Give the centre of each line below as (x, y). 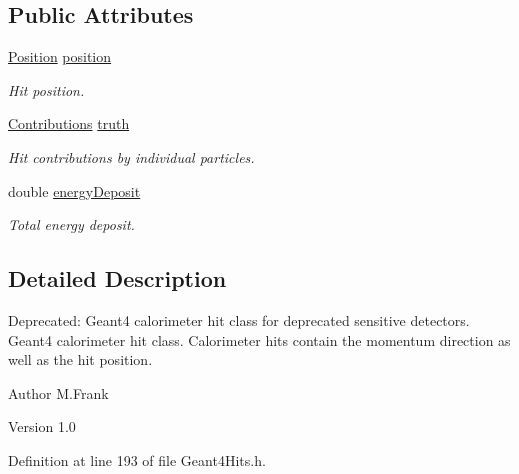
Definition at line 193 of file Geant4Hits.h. (137, 459)
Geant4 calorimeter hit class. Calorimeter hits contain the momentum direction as (259, 339)
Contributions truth (69, 123)
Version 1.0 (42, 426)
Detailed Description (117, 278)
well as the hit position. (80, 359)
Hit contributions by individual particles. (131, 156)
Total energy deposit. (71, 224)
